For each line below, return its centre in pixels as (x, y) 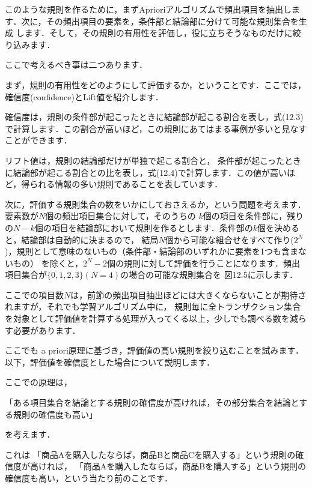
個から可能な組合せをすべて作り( (229, 239)
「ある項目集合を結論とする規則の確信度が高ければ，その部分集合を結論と (152, 402)
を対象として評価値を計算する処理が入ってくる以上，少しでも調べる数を (147, 318)
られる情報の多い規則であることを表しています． (126, 184)
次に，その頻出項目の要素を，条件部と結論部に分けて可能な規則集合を (160, 21)
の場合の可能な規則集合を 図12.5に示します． (209, 275)
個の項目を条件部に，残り (253, 216)
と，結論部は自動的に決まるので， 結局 (82, 239)
